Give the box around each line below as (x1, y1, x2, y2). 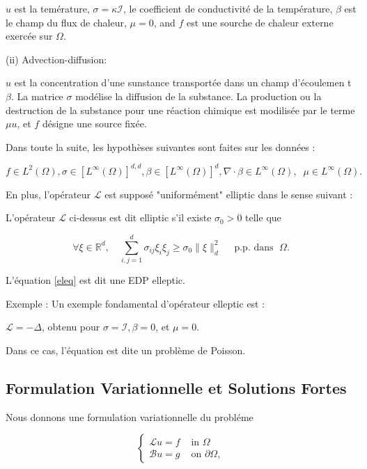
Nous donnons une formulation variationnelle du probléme (6, 409, 253, 424)
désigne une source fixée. (42, 116, 147, 131)
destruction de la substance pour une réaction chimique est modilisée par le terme (6, 102, 355, 117)
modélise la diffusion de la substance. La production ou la (75, 88, 322, 103)
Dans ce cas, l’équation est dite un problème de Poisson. (6, 342, 246, 357)
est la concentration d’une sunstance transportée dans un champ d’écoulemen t (14, 75, 352, 90)
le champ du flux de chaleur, (6, 15, 127, 29)
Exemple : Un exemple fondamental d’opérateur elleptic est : (6, 296, 265, 310)
